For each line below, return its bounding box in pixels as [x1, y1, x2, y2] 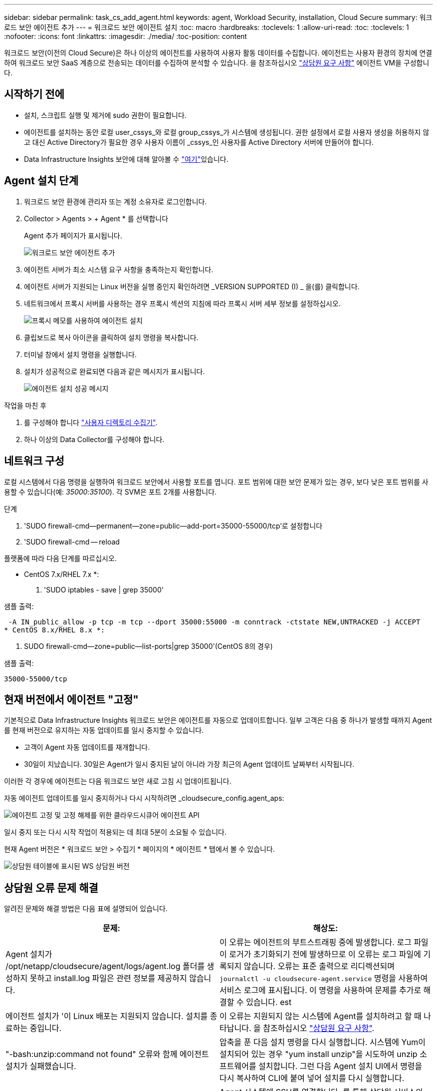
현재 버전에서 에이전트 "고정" [4, 693, 139, 706]
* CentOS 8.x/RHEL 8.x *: [4, 625, 105, 634]
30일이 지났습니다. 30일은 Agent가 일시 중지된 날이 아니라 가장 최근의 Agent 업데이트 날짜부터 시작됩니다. [24, 760, 355, 769]
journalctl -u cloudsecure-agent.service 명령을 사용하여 [219, 973, 428, 984]
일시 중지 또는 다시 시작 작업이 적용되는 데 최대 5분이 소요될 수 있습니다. [4, 828, 226, 837]
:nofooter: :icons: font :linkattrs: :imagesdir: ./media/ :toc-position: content [4, 32, 247, 40]
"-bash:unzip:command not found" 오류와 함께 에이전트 [5, 1049, 209, 1060]
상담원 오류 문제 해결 [4, 881, 98, 894]
